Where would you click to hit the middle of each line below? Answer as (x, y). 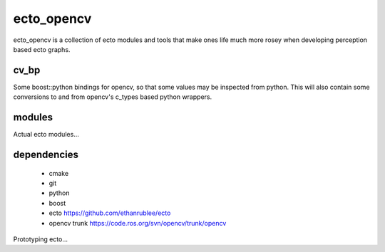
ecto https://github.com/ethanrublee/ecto (110, 213)
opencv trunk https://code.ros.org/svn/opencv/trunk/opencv (138, 223)
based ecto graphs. (42, 49)
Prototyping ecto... (40, 239)
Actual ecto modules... (46, 135)
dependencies (46, 154)
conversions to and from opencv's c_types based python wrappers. (113, 97)
